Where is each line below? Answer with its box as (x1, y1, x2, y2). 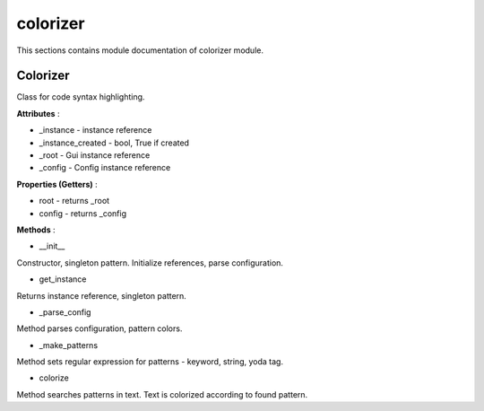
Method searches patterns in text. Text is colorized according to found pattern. (16, 389, 308, 399)
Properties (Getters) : (16, 179, 98, 189)
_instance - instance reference (39, 125, 152, 136)
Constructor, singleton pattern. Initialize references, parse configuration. (16, 257, 284, 268)
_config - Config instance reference (39, 162, 171, 173)
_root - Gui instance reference (39, 150, 151, 161)
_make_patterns (39, 339, 99, 350)
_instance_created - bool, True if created (39, 137, 190, 148)
